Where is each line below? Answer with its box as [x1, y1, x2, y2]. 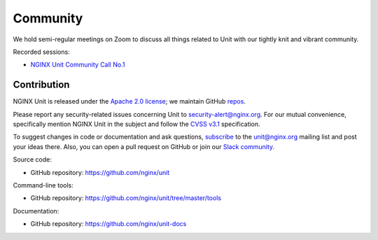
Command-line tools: [13, 181, 73, 189]
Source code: [13, 155, 52, 164]
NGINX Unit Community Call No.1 [30, 60, 125, 69]
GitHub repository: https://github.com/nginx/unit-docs [30, 220, 187, 228]
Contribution [13, 79, 70, 91]
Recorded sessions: [13, 48, 70, 56]
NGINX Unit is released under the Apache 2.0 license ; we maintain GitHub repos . [13, 97, 246, 106]
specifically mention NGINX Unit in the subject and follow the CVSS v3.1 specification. [13, 120, 260, 129]
